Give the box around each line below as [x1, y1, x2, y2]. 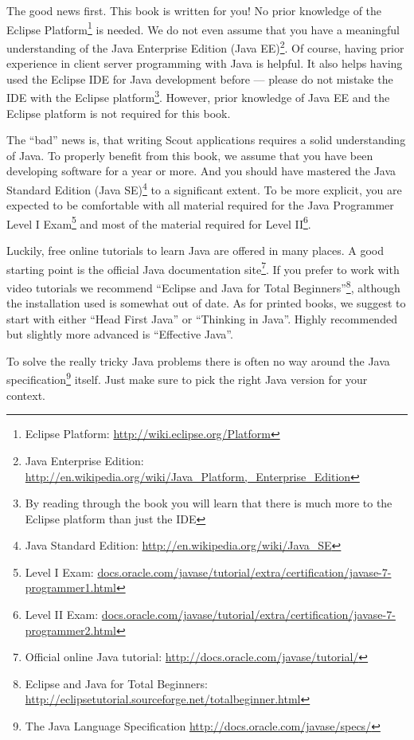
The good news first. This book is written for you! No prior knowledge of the [6, 2, 382, 18]
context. [6, 386, 45, 403]
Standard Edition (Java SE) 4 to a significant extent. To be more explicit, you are [6, 178, 402, 198]
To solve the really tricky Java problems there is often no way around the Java [6, 352, 390, 369]
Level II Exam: [25, 606, 99, 623]
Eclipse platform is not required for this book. [6, 104, 231, 121]
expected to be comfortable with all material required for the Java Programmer [6, 197, 394, 213]
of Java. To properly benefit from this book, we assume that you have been [6, 147, 373, 163]
